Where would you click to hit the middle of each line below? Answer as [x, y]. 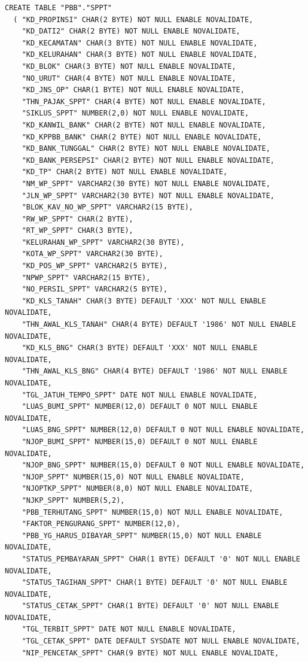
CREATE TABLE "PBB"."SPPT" [58, 8]
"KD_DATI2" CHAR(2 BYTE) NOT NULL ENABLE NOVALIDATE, [131, 31]
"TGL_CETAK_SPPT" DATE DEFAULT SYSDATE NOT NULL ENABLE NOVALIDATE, [161, 641]
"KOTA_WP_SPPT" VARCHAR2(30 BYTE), [92, 254]
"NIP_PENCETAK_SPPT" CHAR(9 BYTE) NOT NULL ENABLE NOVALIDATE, [150, 653]
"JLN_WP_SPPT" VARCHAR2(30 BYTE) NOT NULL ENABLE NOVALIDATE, [148, 195]
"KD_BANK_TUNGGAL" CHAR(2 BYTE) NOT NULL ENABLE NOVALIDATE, [146, 149]
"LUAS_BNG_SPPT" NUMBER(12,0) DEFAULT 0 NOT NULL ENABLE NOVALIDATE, [163, 430]
